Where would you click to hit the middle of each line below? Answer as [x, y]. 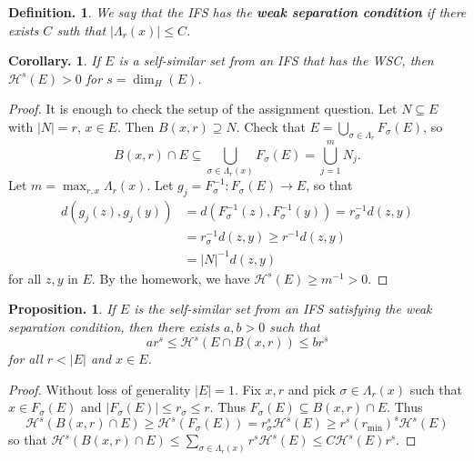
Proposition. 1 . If [62, 309]
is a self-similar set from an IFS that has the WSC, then [276, 60]
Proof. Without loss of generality [100, 389]
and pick [312, 389]
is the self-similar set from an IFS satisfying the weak [283, 309]
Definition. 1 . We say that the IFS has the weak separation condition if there [237, 12]
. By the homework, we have [171, 278]
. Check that [271, 126]
